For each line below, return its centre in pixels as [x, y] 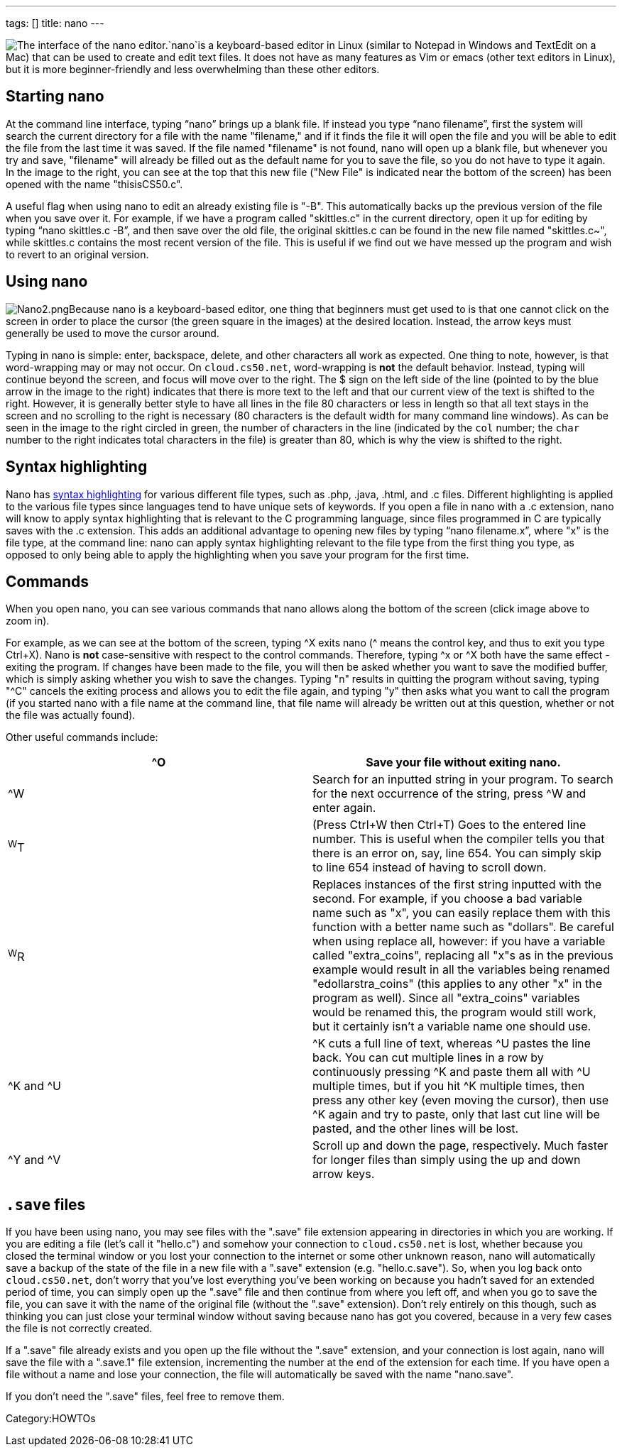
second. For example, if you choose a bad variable [447, 899]
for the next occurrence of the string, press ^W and [449, 794]
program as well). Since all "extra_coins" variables [446, 998]
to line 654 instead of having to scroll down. [430, 868]
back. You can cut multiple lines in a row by [428, 1058]
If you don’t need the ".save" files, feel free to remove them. [145, 1397]
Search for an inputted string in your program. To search [463, 780]
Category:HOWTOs [51, 1419]
